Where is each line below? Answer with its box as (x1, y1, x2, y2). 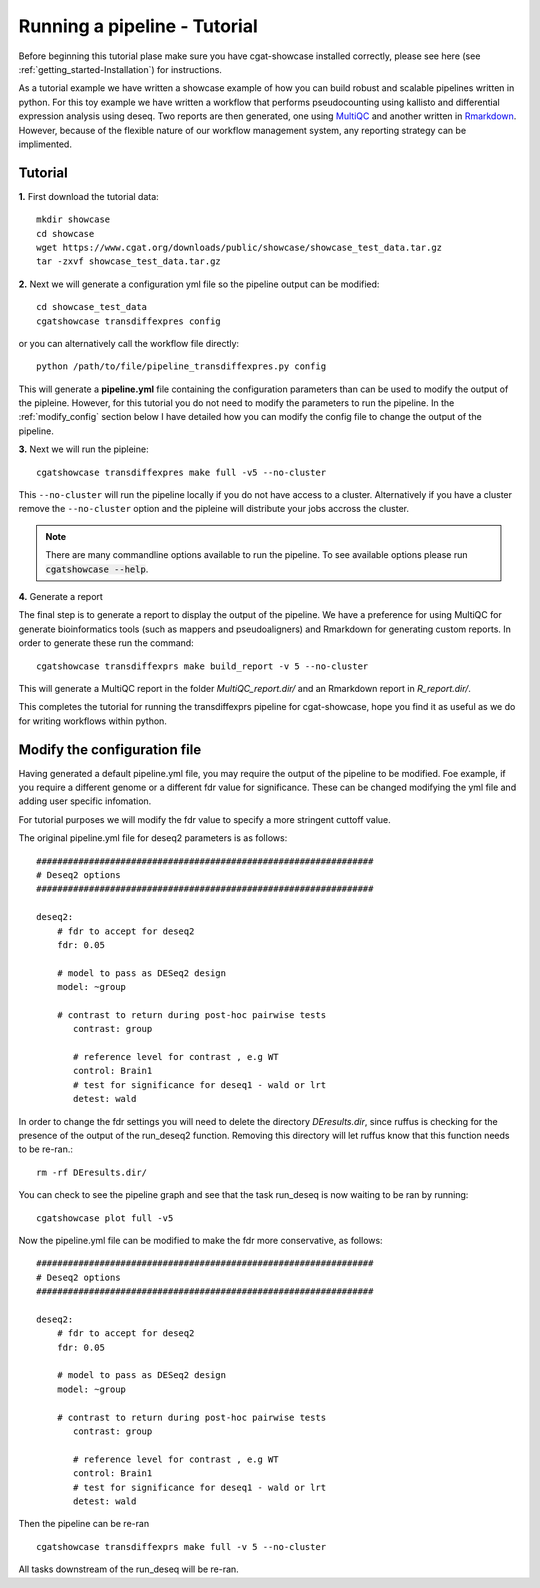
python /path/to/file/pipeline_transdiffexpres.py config (36, 361, 327, 372)
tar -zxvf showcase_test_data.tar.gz (36, 256, 222, 267)
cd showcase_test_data (36, 301, 148, 313)
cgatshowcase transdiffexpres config (36, 315, 222, 327)
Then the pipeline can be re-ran (18, 1518, 150, 1530)
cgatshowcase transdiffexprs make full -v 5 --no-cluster (36, 1541, 327, 1552)
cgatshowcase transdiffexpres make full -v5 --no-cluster (36, 466, 327, 478)
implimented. (18, 138, 72, 150)
